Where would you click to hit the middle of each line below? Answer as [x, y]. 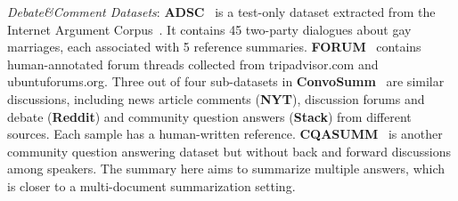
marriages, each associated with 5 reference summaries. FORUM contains [214, 47]
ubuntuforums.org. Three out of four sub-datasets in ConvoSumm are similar [226, 81]
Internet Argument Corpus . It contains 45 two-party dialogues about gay [209, 29]
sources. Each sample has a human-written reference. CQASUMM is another [225, 134]
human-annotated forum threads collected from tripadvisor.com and [193, 64]
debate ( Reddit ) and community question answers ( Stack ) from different [209, 116]
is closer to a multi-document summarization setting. [151, 185]
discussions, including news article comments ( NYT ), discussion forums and [216, 98]
